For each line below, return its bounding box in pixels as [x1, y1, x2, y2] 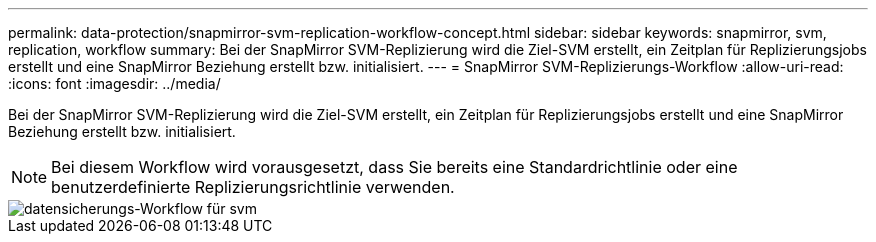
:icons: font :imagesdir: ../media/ [8, 75, 221, 92]
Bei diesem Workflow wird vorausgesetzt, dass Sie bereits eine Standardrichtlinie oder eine [51, 157, 738, 177]
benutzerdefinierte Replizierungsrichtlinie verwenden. [51, 177, 455, 197]
